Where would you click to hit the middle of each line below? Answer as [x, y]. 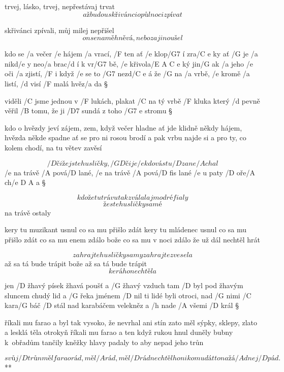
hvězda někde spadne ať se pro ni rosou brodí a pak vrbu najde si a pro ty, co [125, 137]
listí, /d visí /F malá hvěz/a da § [56, 83]
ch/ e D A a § [25, 182]
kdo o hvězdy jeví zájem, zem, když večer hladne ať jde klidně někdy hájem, [123, 127]
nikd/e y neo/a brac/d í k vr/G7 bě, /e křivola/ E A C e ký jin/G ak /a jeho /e [129, 63]
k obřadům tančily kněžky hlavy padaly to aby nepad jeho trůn [104, 342]
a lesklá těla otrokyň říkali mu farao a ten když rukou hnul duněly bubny [119, 332]
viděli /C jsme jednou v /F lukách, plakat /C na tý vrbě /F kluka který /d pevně [132, 100]
